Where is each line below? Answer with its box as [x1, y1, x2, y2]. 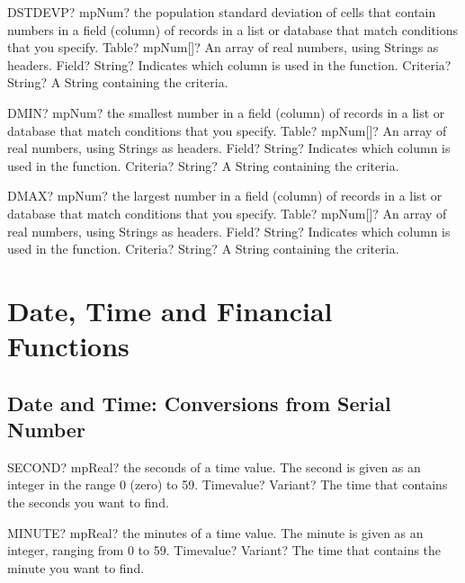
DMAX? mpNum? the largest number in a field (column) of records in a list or [7, 186, 443, 205]
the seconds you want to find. [7, 493, 169, 512]
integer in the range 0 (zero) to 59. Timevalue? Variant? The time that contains [7, 475, 448, 494]
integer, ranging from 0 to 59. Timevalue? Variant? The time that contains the [7, 541, 442, 560]
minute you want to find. [7, 558, 145, 577]
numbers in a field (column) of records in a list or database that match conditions [7, 20, 459, 39]
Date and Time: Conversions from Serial [7, 389, 391, 417]
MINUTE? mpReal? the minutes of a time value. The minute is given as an [7, 523, 424, 542]
